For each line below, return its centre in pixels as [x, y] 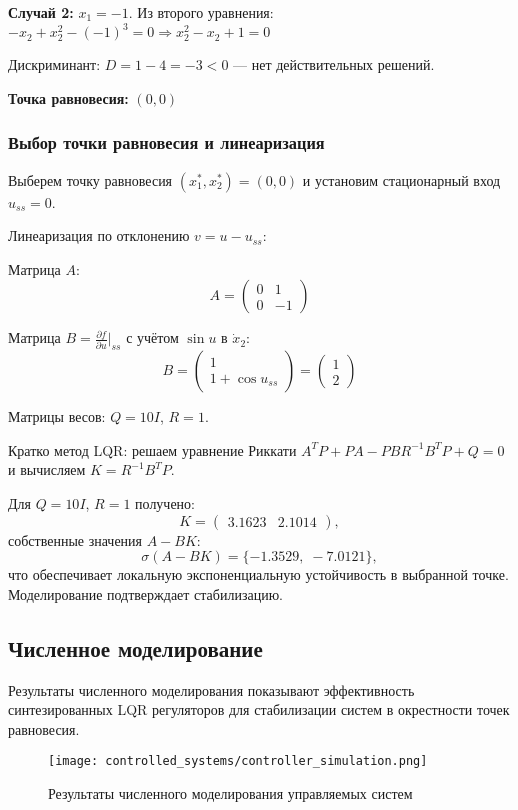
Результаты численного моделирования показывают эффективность [211, 689]
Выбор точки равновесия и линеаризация [166, 142]
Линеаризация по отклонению [99, 235]
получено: [165, 503]
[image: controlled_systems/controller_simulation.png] [238, 761]
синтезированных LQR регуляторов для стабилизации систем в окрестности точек [259, 709]
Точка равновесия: [68, 97]
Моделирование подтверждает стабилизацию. [145, 593]
